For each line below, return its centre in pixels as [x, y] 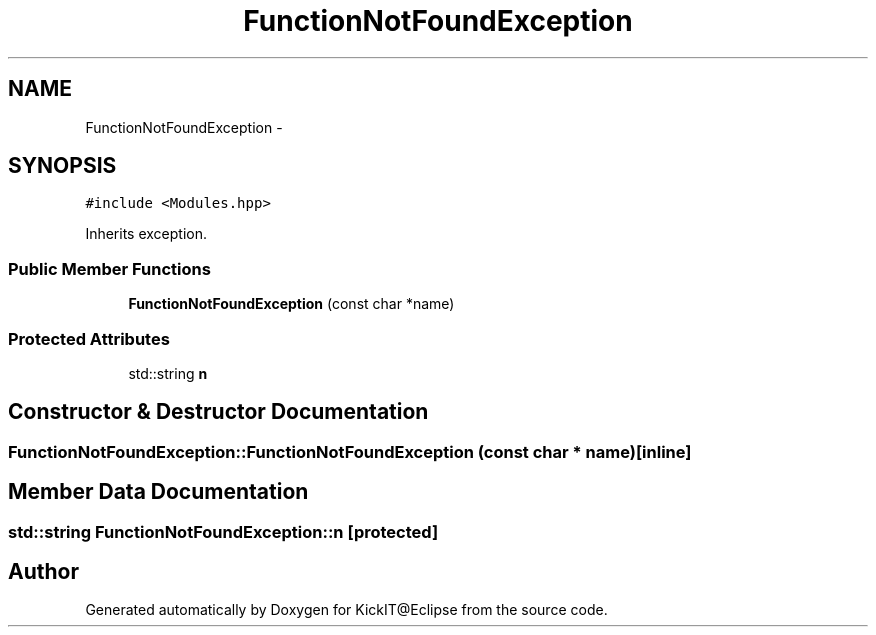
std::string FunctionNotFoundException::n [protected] [223, 531]
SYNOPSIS [62, 166]
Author [43, 572]
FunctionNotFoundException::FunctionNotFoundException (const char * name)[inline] [350, 451]
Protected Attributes [89, 338]
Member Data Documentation [158, 492]
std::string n [168, 373]
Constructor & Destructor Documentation [218, 412]
